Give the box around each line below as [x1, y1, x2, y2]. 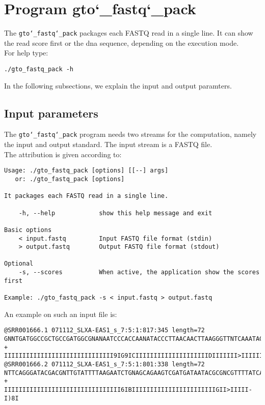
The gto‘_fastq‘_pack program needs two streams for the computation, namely [4, 129, 257, 139]
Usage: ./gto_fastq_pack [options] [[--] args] [4, 167, 169, 175]
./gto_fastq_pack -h [4, 65, 74, 73]
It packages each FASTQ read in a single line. [4, 192, 169, 200]
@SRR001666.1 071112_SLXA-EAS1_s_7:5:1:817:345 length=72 [4, 327, 205, 334]
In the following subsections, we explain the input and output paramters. [4, 80, 232, 91]
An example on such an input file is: [4, 308, 117, 319]
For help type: [4, 47, 48, 58]
